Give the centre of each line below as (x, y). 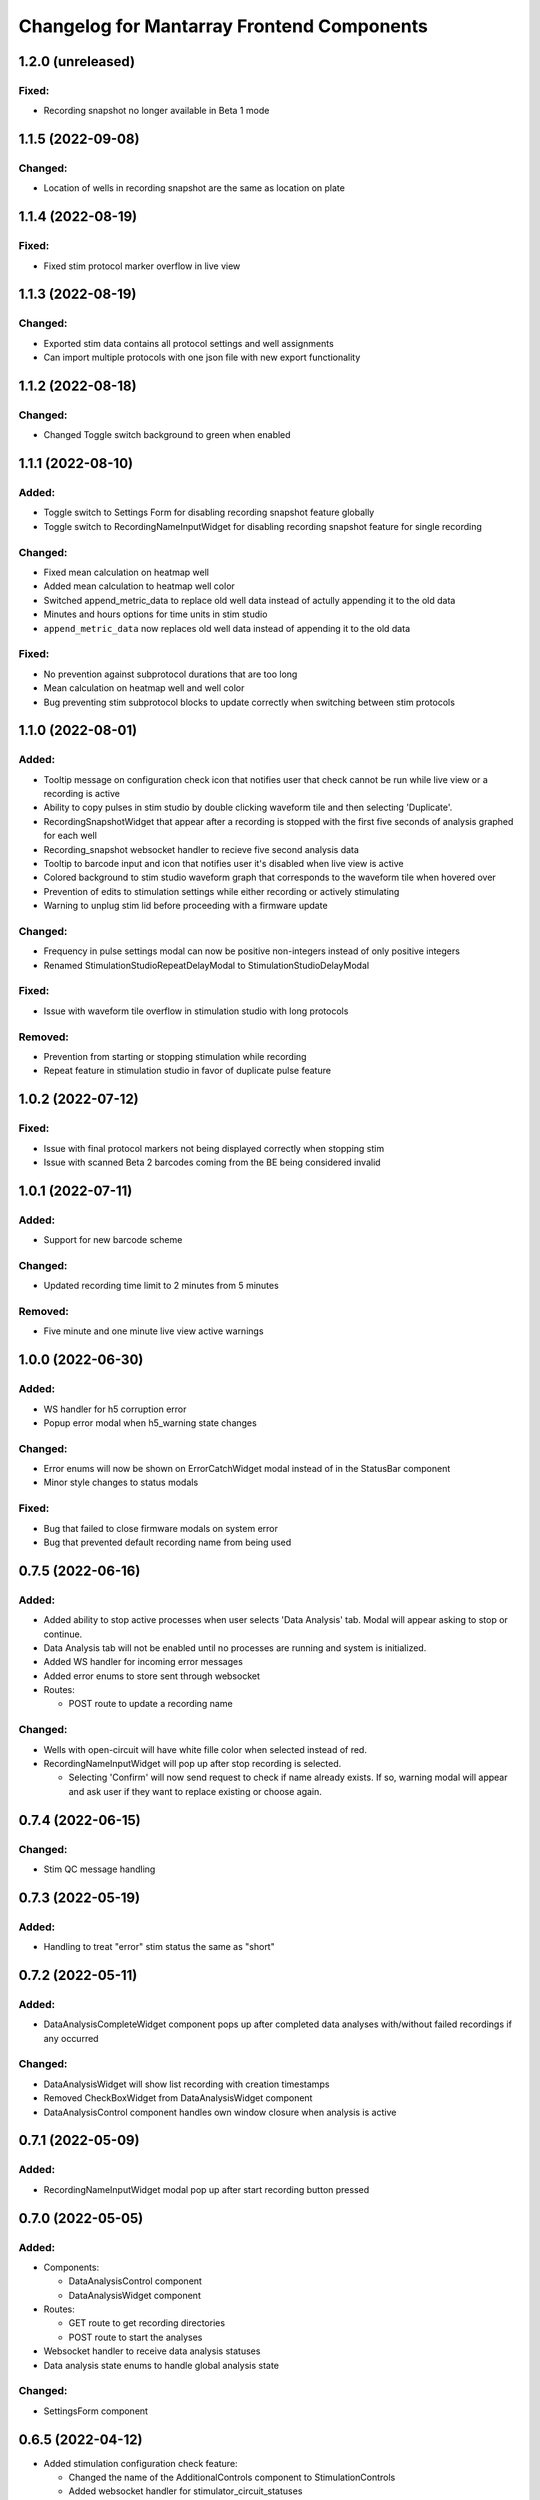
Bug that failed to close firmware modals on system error (161, 1528)
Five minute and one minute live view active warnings (153, 1331)
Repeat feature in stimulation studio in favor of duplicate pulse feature (187, 1071)
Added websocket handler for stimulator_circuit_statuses (185, 2491)
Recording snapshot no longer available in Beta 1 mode (156, 111)
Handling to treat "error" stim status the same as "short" (159, 1947)
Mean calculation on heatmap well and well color (144, 688)
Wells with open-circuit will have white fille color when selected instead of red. (205, 1749)
